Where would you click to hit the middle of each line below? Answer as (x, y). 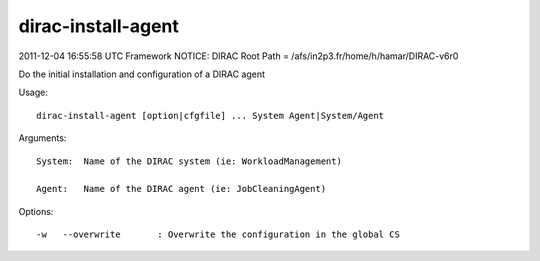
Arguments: (42, 138)
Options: (36, 211)
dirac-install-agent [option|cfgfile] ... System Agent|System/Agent (210, 115)
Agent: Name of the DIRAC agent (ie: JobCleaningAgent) (181, 189)
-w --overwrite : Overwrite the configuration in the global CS (218, 234)
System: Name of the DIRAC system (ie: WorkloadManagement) (189, 161)
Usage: (33, 92)
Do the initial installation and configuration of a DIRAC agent (141, 74)
